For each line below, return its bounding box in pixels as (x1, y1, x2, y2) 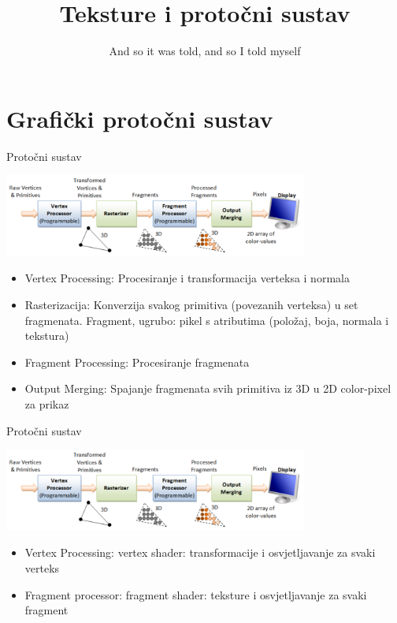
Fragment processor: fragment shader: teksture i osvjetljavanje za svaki (24, 586, 367, 602)
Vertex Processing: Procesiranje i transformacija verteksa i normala (24, 270, 350, 286)
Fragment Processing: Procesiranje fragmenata (24, 353, 250, 370)
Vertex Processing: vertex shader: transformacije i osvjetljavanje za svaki (24, 544, 376, 561)
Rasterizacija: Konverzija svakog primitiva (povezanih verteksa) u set (24, 297, 358, 313)
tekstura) (24, 327, 69, 344)
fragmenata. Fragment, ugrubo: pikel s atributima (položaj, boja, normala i (24, 311, 389, 328)
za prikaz (24, 396, 69, 412)
